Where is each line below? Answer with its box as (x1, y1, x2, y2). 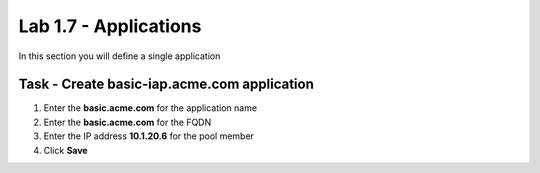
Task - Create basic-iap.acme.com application (18, 76, 314, 93)
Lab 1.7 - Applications (18, 15, 202, 37)
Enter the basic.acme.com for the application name (43, 102, 258, 114)
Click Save (43, 144, 89, 156)
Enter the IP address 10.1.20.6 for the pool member (43, 130, 255, 142)
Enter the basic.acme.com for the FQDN (43, 116, 212, 128)
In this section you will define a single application (18, 50, 221, 62)
